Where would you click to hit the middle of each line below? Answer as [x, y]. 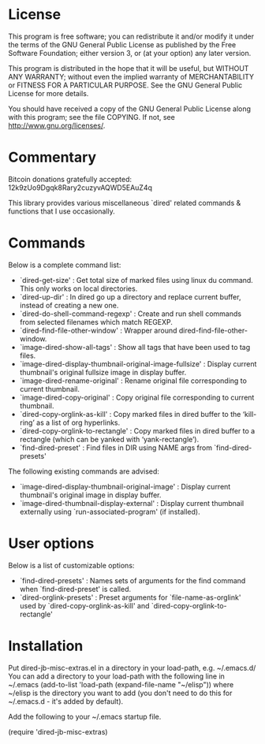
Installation [46, 646]
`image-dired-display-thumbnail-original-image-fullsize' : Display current [138, 363]
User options [51, 543]
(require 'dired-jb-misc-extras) [58, 731]
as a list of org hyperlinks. [78, 422]
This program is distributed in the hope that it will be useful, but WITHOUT [129, 68]
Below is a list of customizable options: [71, 565]
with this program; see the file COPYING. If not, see [91, 117]
